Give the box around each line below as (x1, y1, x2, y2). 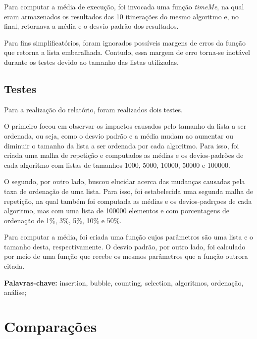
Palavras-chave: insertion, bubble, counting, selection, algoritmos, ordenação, (4, 277, 244, 288)
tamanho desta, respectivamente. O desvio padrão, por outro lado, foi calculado (4, 241, 246, 251)
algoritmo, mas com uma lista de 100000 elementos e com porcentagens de (4, 205, 229, 216)
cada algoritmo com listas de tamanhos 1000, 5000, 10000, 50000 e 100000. (4, 159, 230, 170)
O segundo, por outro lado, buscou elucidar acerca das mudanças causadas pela (4, 176, 245, 187)
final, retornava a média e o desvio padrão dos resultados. (4, 21, 179, 31)
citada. (4, 261, 25, 271)
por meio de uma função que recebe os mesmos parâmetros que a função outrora (4, 251, 248, 261)
